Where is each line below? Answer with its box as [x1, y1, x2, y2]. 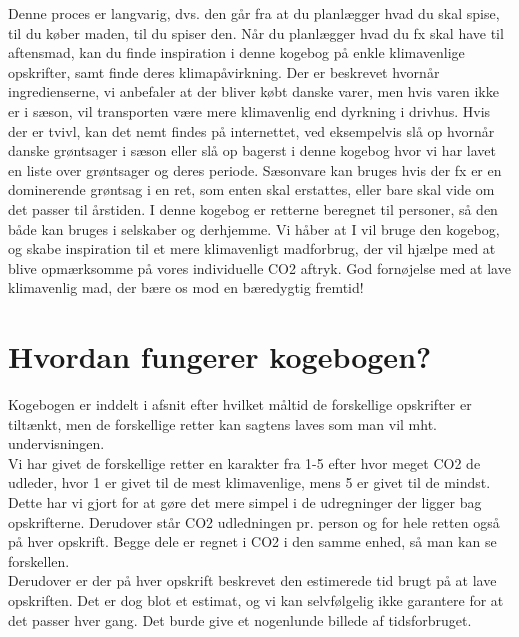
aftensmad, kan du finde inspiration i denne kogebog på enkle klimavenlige [8, 42, 465, 63]
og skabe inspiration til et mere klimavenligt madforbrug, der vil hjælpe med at [8, 238, 496, 259]
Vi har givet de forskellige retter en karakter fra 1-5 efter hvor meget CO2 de [8, 452, 481, 473]
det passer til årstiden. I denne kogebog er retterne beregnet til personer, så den [8, 198, 498, 219]
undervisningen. [8, 433, 105, 454]
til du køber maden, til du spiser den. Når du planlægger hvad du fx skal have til [8, 22, 504, 43]
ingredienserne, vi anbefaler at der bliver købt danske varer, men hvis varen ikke [8, 81, 499, 102]
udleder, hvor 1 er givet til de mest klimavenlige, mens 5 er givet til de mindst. [8, 472, 491, 493]
